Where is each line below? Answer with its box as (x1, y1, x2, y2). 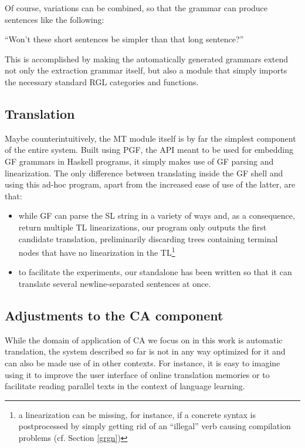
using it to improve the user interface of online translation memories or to (5, 368, 270, 380)
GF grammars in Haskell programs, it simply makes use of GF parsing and (5, 155, 274, 167)
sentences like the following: (5, 13, 104, 25)
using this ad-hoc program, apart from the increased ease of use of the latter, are (5, 178, 296, 190)
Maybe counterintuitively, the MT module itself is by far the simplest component (5, 132, 296, 144)
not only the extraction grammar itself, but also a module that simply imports (5, 64, 287, 76)
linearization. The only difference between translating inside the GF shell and (5, 166, 283, 179)
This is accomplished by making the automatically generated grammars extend (5, 52, 289, 65)
